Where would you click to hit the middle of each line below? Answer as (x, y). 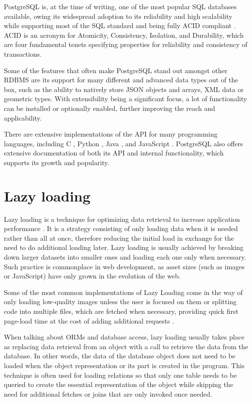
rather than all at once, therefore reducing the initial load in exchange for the (119, 238)
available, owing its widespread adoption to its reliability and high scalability (118, 16)
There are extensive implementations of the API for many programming (111, 134)
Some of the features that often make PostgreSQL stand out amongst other (116, 70)
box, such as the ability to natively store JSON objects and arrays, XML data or (124, 89)
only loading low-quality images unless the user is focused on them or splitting (120, 301)
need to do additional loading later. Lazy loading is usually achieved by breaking (124, 247)
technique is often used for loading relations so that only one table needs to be (120, 375)
